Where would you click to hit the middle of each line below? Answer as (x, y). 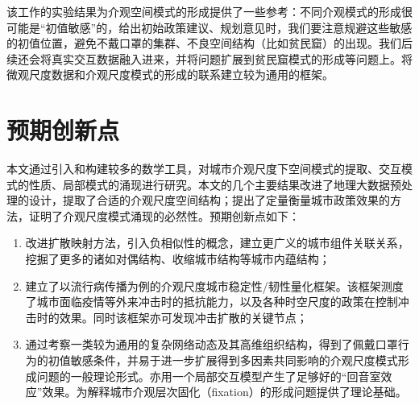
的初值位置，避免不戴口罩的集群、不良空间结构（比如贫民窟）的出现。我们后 (209, 43)
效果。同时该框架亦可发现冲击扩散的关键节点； (183, 317)
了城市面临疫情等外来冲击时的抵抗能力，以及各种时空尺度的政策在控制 (212, 302)
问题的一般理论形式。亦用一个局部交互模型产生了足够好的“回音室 (209, 376)
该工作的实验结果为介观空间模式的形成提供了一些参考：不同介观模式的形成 (204, 11)
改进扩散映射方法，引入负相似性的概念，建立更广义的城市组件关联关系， (217, 243)
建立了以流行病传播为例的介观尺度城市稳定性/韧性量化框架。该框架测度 (214, 285)
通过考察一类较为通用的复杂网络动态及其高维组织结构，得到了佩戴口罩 (212, 344)
